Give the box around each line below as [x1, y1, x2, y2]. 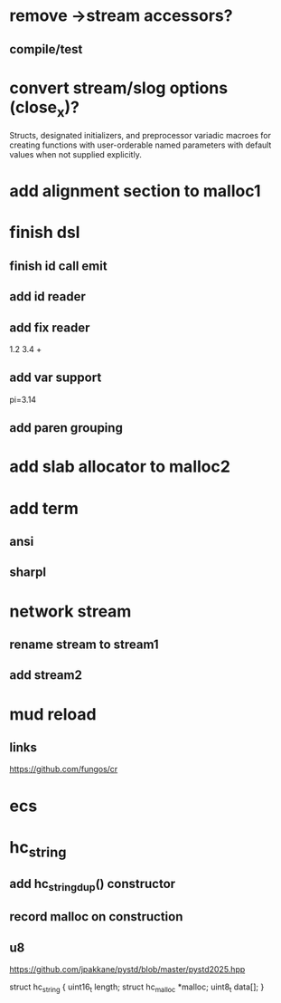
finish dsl [9, 223, 80, 243]
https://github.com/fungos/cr [9, 764, 118, 775]
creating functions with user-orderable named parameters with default [9, 139, 272, 150]
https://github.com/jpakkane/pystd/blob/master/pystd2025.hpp [9, 964, 246, 975]
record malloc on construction [9, 909, 183, 924]
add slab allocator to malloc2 [9, 456, 230, 477]
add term [9, 498, 80, 519]
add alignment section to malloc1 [9, 181, 261, 202]
